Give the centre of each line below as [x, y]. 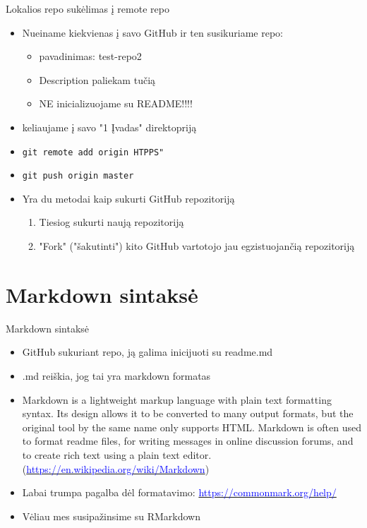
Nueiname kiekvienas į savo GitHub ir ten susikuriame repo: [152, 32]
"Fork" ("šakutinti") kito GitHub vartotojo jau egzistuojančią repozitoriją [197, 246]
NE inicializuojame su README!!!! [116, 103]
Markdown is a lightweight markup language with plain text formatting [177, 399]
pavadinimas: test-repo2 [90, 56]
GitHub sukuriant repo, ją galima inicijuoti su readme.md [148, 352]
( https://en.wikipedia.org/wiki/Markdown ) [116, 468]
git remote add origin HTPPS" [93, 152]
